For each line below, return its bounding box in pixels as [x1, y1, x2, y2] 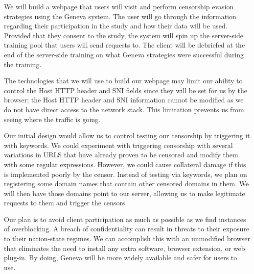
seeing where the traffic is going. [4, 114, 100, 124]
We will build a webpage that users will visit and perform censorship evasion [4, 1, 234, 11]
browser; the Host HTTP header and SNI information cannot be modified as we [4, 95, 244, 105]
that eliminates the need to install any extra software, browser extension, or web [4, 243, 245, 253]
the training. [4, 59, 42, 69]
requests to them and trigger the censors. [4, 198, 127, 208]
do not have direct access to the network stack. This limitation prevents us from [4, 104, 244, 114]
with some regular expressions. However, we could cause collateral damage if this [4, 159, 246, 169]
